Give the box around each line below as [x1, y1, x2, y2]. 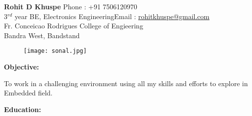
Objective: [4, 62, 39, 72]
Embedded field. [4, 88, 52, 98]
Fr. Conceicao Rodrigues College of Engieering [4, 21, 143, 31]
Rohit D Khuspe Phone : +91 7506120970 [4, 1, 137, 11]
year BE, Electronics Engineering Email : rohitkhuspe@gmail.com [14, 11, 210, 21]
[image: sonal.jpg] [24, 47, 87, 55]
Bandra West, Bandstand [4, 30, 80, 40]
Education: [4, 104, 41, 114]
